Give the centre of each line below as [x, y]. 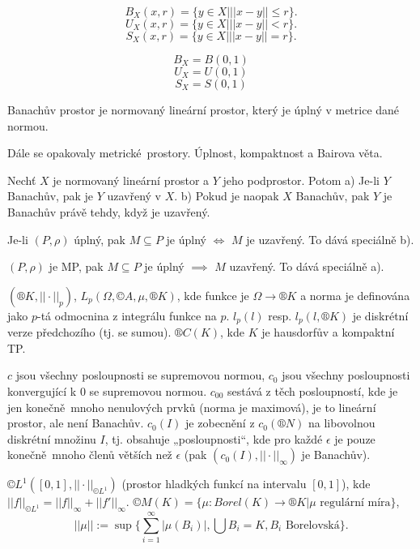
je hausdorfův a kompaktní [328, 332]
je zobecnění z [220, 423]
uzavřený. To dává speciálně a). [307, 266]
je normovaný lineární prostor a [131, 180]
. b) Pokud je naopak [227, 196]
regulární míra [355, 503]
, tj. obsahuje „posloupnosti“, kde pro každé [214, 438]
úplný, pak [100, 239]
